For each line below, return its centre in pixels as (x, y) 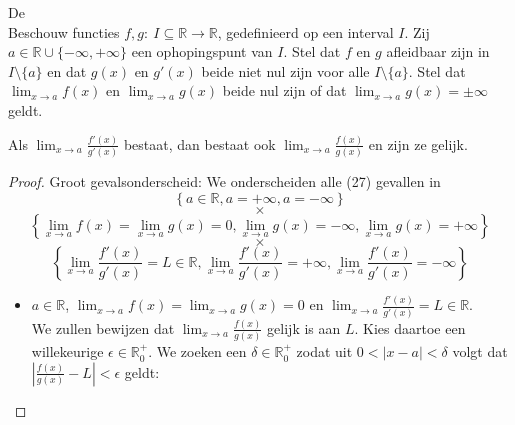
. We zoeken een (197, 351)
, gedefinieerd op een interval (305, 31)
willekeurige (67, 351)
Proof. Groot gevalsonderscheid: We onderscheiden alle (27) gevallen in (224, 181)
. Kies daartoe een (410, 327)
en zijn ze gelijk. (418, 143)
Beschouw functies (64, 31)
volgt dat (480, 351)
